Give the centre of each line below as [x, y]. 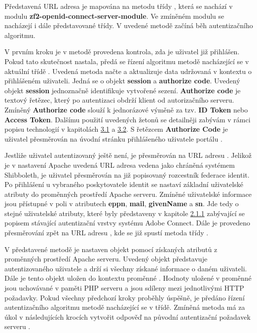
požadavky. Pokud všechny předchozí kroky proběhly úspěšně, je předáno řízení [125, 297]
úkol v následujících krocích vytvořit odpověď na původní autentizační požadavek [128, 316]
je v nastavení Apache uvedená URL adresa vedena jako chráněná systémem [120, 165]
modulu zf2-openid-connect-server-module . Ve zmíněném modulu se [114, 16]
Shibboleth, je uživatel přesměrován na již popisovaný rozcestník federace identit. [127, 174]
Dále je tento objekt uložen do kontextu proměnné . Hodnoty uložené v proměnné [128, 278]
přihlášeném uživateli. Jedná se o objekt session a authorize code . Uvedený [122, 81]
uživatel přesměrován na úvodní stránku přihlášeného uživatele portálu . [113, 138]
